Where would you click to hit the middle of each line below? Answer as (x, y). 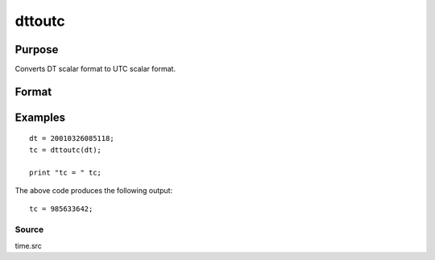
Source (29, 229)
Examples (40, 117)
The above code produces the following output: (94, 191)
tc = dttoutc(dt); (66, 150)
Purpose (37, 50)
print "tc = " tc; (66, 172)
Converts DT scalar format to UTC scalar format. (95, 69)
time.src (28, 246)
